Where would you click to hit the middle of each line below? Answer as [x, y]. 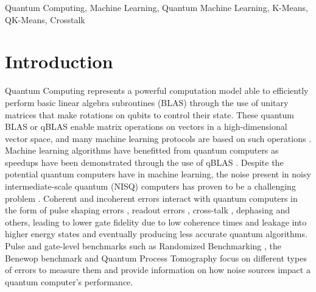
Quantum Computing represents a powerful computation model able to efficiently [157, 91]
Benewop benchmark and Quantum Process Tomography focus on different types [156, 258]
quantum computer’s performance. [69, 281]
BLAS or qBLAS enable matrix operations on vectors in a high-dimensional [146, 126]
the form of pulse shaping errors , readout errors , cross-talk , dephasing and [147, 210]
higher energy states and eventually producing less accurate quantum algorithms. [156, 234]
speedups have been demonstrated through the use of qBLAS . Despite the [144, 162]
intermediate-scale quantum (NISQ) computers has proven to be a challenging [150, 186]
